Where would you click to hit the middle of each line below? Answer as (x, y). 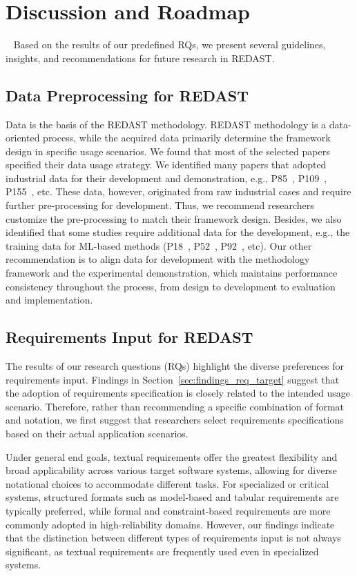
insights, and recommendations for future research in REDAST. (140, 58)
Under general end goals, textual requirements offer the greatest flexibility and (172, 456)
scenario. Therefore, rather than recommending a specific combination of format (175, 406)
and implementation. (49, 300)
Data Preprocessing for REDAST (127, 95)
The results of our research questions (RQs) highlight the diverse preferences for (175, 366)
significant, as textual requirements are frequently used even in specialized (162, 551)
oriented (23, 138)
